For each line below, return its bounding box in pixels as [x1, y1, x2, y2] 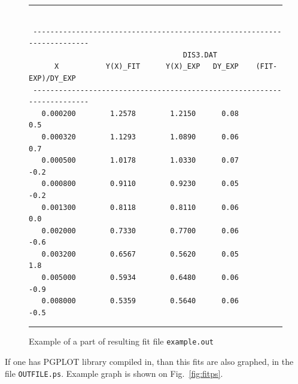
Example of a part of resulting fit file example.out [29, 335, 214, 348]
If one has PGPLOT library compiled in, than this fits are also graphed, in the [5, 355, 294, 368]
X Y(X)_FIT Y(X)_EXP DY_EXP [54, 62, 239, 71]
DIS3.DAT [183, 50, 217, 59]
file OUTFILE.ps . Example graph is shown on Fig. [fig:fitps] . [5, 367, 223, 379]
